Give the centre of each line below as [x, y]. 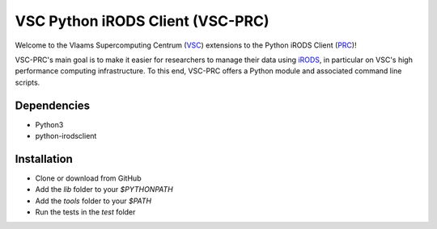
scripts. [28, 82]
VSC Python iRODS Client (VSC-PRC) [142, 21]
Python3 [49, 124]
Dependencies [53, 105]
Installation [44, 158]
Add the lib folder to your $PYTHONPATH [104, 189]
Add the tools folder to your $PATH [93, 201]
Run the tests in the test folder [85, 212]
